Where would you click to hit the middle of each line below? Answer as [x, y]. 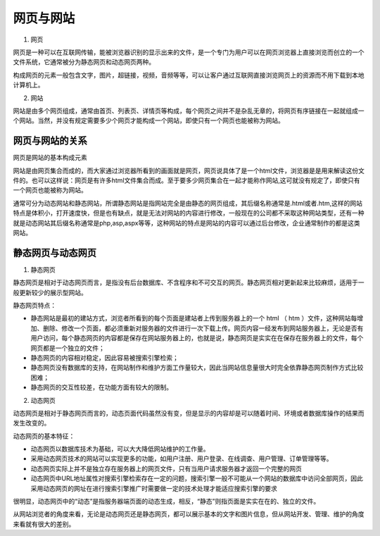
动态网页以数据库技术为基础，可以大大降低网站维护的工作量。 [120, 449]
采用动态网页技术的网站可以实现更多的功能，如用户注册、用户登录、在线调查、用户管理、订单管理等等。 [182, 459]
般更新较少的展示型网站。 [50, 292]
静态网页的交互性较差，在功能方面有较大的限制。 [101, 387]
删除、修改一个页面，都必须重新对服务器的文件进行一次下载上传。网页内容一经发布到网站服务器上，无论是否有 [203, 328]
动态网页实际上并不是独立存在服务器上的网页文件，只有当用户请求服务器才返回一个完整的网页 [166, 468]
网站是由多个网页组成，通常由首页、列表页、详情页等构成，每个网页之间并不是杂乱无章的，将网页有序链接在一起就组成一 [189, 111]
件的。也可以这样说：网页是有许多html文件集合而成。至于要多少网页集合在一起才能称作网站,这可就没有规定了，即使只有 [186, 180]
